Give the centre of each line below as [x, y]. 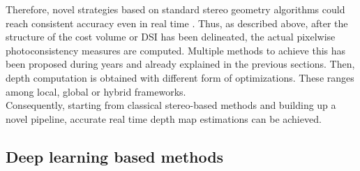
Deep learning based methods [115, 156]
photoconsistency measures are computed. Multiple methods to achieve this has [176, 50]
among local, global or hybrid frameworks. [96, 91]
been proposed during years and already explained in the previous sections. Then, [180, 64]
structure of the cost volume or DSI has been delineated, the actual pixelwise [171, 37]
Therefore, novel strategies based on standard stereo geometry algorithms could [175, 9]
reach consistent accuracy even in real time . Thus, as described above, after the [177, 23]
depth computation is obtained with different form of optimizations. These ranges [180, 77]
